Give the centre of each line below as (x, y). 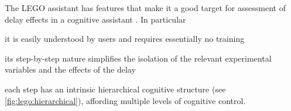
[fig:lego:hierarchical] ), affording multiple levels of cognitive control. (125, 100)
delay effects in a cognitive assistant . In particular (95, 19)
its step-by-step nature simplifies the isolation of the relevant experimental (138, 58)
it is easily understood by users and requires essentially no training (125, 39)
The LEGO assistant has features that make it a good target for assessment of (145, 8)
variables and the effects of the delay (70, 69)
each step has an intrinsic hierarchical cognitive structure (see (115, 89)
